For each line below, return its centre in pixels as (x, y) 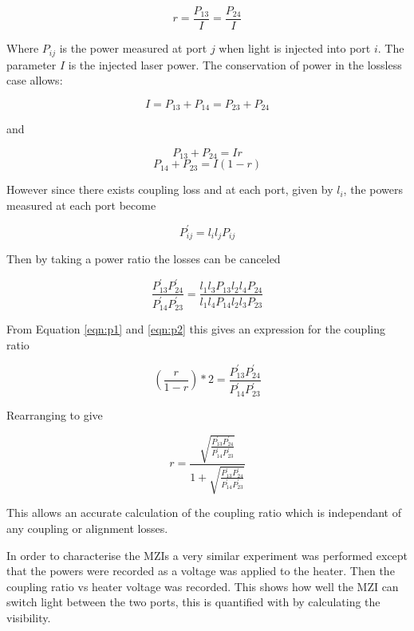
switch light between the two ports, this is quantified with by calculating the (193, 602)
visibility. (29, 617)
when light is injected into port (295, 48)
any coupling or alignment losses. (87, 528)
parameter (32, 64)
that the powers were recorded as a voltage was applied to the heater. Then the (201, 571)
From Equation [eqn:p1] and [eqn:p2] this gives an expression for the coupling (196, 329)
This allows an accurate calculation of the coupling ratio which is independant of (204, 513)
